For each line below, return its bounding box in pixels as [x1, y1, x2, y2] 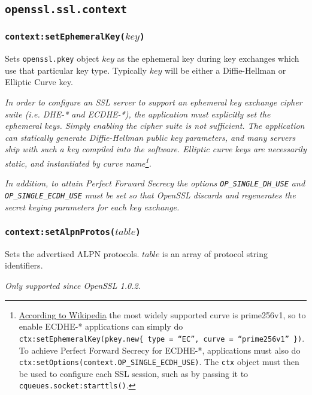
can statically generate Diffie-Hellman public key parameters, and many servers [5, 131, 296, 143]
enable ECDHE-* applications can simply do [19, 320, 183, 333]
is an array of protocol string [162, 247, 268, 260]
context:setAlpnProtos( [5, 227, 116, 237]
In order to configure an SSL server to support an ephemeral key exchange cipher [5, 95, 302, 108]
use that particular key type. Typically [5, 64, 147, 76]
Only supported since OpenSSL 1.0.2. [5, 279, 141, 292]
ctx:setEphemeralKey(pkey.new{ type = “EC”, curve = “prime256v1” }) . [19, 331, 305, 344]
